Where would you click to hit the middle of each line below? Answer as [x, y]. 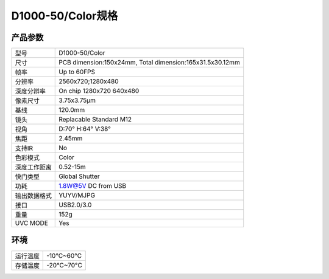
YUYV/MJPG [77, 196]
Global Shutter [79, 176]
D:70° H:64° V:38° [85, 129]
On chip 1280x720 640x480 [99, 91]
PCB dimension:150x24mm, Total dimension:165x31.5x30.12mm [149, 63]
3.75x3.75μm [77, 100]
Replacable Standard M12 [95, 120]
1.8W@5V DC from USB [93, 186]
